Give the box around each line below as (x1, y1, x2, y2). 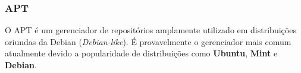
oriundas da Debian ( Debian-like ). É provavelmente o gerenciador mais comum (5, 35, 291, 47)
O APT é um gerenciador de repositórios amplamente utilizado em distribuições (5, 24, 296, 36)
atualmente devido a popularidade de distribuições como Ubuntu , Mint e (5, 47, 278, 59)
